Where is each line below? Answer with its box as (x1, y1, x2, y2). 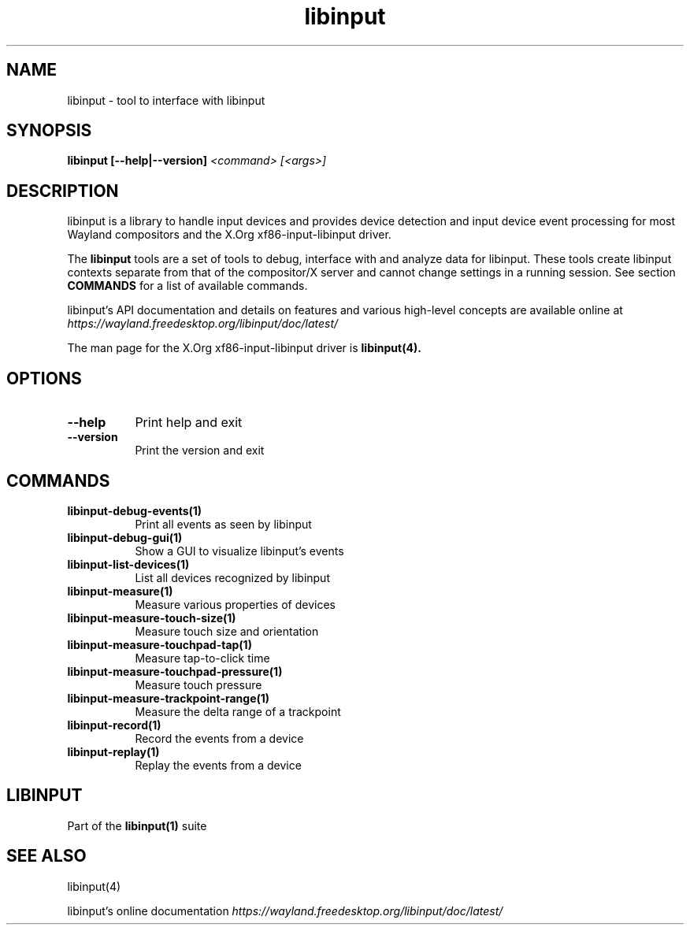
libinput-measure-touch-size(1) (67, 610, 236, 625)
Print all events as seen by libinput (135, 517, 312, 531)
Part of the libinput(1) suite (67, 818, 207, 833)
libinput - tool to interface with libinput (67, 93, 265, 107)
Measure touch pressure (135, 677, 262, 692)
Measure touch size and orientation (135, 624, 319, 638)
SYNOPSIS (6, 121, 92, 141)
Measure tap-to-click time (135, 651, 270, 665)
